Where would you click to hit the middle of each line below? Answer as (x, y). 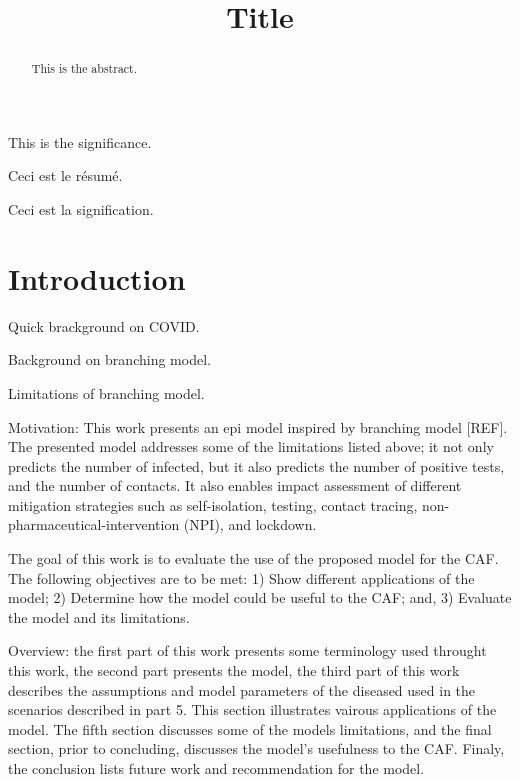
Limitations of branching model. (106, 392)
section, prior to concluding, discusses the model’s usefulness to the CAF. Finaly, (256, 748)
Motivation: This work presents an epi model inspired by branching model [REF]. (258, 426)
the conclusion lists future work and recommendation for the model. (216, 768)
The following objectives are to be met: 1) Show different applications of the (241, 577)
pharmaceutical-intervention (94, 524)
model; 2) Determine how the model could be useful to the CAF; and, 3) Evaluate (260, 597)
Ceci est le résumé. (65, 175)
